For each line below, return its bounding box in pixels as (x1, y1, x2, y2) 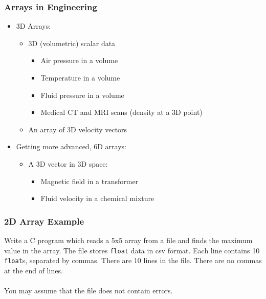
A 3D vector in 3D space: (28, 158, 108, 169)
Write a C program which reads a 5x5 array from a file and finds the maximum (4, 234, 253, 245)
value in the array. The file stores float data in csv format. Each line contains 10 (4, 245, 260, 255)
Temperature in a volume (40, 72, 120, 83)
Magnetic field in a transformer (40, 175, 139, 186)
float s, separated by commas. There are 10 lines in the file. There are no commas (4, 255, 262, 266)
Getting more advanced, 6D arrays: (16, 141, 126, 152)
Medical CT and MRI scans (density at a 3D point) (40, 107, 203, 117)
